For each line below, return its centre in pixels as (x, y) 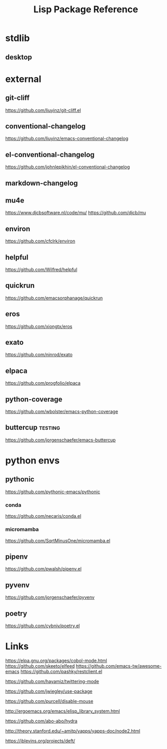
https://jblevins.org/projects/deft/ (40, 741)
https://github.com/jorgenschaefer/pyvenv (50, 598)
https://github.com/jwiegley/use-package (49, 691)
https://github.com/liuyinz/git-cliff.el (43, 110)
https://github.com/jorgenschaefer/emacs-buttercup (61, 440)
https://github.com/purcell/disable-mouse (49, 701)
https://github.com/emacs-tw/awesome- (119, 666)
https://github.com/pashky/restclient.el (61, 671)
